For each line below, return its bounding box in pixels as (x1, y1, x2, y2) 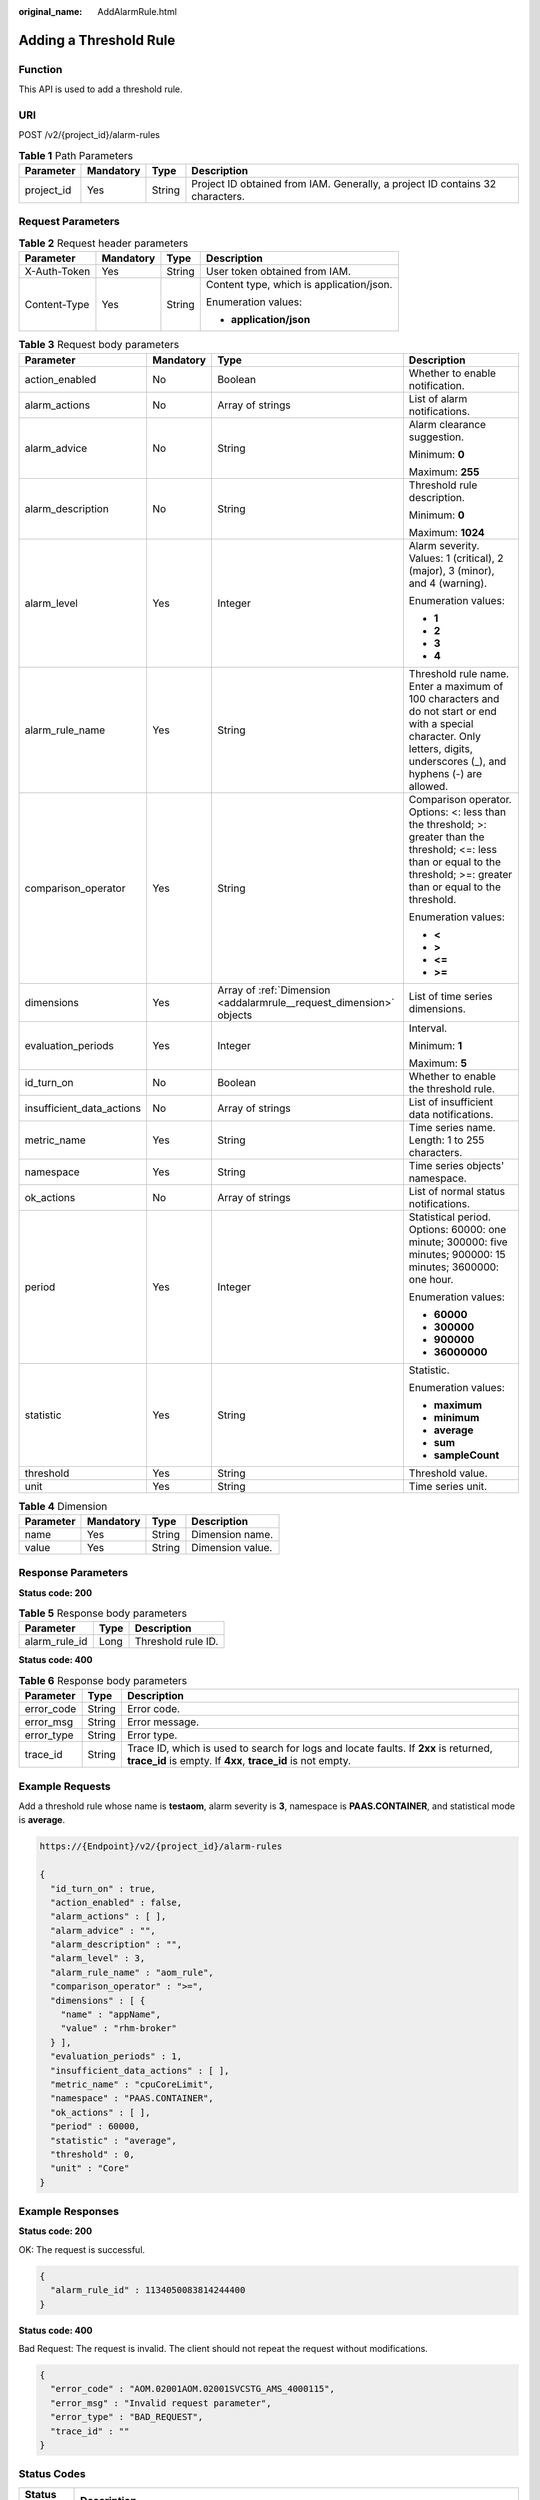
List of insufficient (408, 1095, 494, 1109)
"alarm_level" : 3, (50, 1953, 146, 1964)
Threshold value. (408, 1466, 489, 1480)
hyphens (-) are (408, 766, 483, 780)
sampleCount (433, 1448, 500, 1462)
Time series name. (408, 1120, 496, 1134)
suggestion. (408, 430, 465, 444)
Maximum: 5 (408, 1056, 467, 1070)
